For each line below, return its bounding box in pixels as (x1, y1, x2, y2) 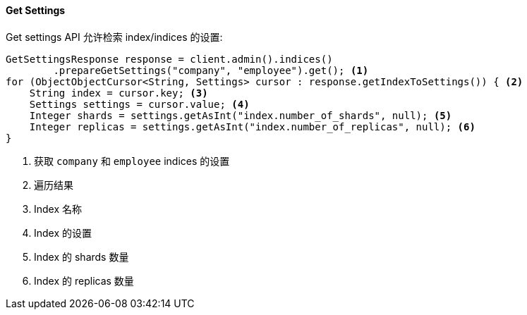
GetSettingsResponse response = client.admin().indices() (6, 53, 333, 65)
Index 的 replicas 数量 (34, 274, 134, 287)
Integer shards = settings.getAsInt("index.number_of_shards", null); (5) (29, 109, 452, 121)
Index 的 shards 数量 (34, 250, 129, 263)
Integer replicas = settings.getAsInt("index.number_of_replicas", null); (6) (29, 121, 475, 132)
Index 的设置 (34, 226, 92, 239)
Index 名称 (34, 202, 83, 215)
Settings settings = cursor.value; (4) (29, 98, 250, 110)
